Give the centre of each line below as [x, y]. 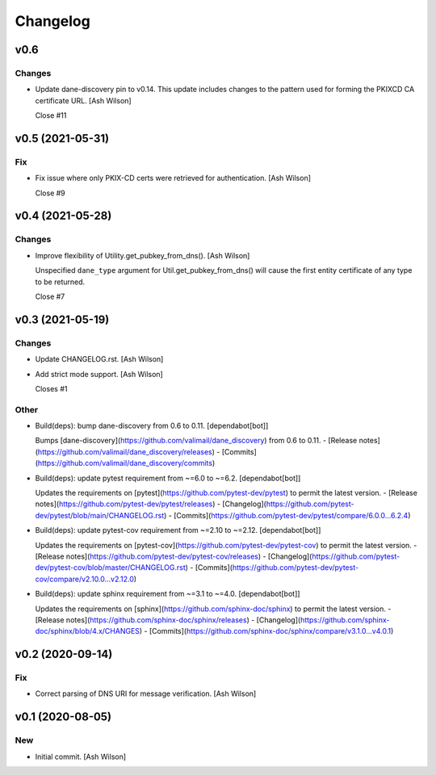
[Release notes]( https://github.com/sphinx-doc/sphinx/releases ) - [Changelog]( [168, 620]
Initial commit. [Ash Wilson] [81, 756]
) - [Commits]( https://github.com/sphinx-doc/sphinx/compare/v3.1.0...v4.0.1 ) [266, 631]
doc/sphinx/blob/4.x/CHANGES [88, 631]
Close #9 [50, 193]
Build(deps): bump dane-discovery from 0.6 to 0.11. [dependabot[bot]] [152, 426]
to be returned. [60, 282]
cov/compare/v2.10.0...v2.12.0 [85, 579]
